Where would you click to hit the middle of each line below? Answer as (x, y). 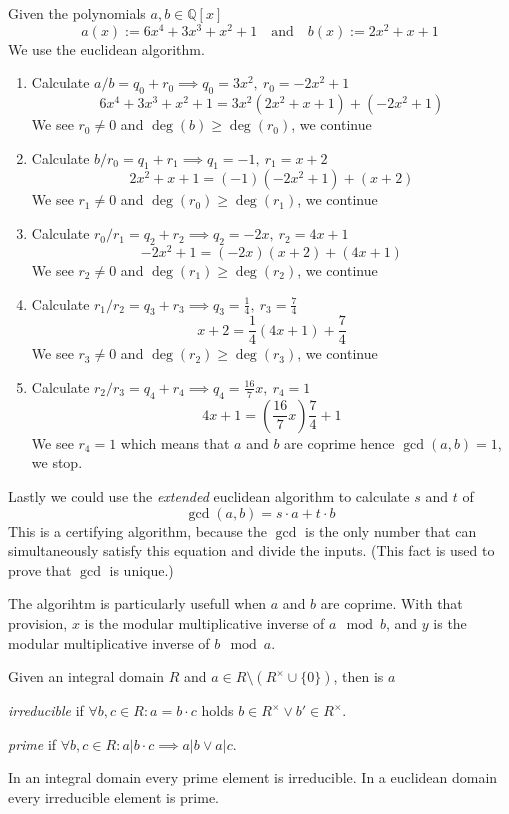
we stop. (57, 462)
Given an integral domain (86, 676)
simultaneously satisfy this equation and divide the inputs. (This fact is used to (251, 550)
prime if (32, 743)
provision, (38, 622)
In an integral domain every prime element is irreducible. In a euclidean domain (253, 777)
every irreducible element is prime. (113, 796)
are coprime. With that (391, 603)
